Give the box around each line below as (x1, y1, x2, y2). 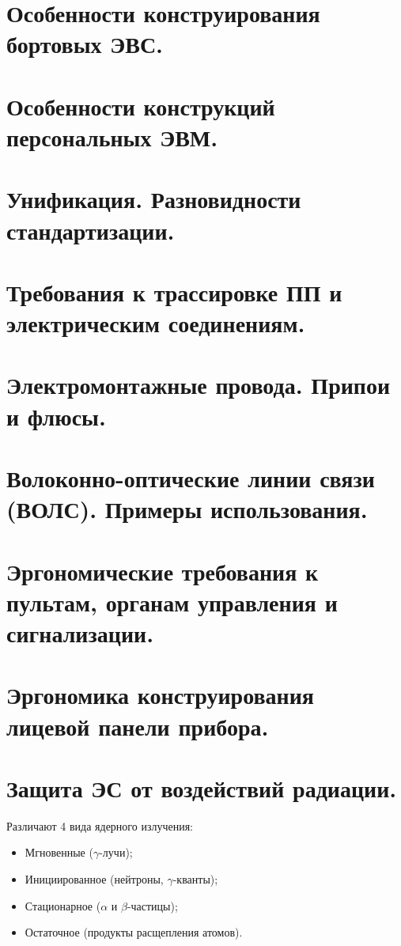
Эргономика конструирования (6, 679, 314, 711)
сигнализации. (6, 616, 154, 649)
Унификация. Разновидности (6, 183, 301, 215)
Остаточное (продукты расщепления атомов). (25, 924, 243, 940)
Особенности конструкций (6, 89, 275, 122)
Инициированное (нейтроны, (25, 871, 164, 887)
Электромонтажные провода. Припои (6, 369, 391, 401)
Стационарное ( (25, 897, 101, 914)
